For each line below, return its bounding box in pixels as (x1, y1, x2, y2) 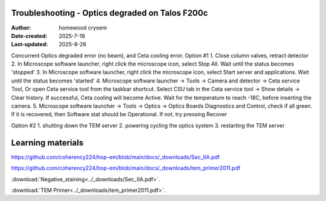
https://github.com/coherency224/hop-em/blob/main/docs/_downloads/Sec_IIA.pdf (11, 153, 220, 161)
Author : (11, 24, 31, 31)
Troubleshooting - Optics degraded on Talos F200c (11, 8, 208, 18)
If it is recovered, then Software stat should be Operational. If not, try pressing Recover (11, 111, 228, 118)
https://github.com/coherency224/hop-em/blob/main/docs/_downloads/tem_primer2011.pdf (11, 164, 241, 172)
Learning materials (11, 137, 84, 147)
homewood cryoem (59, 24, 107, 31)
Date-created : (11, 32, 48, 39)
